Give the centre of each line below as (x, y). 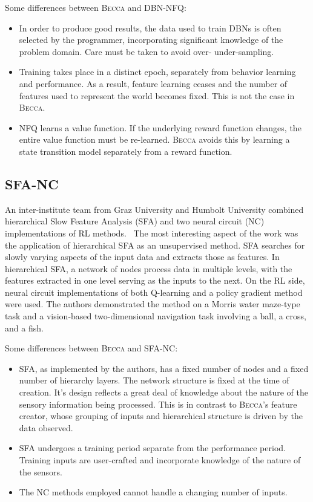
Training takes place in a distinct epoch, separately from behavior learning (157, 72)
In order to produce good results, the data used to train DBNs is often (150, 28)
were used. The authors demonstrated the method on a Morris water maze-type (153, 304)
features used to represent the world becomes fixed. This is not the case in (157, 95)
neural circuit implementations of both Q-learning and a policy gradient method (154, 292)
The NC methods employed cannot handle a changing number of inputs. (153, 492)
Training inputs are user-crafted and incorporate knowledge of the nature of (160, 460)
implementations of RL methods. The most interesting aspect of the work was (152, 233)
